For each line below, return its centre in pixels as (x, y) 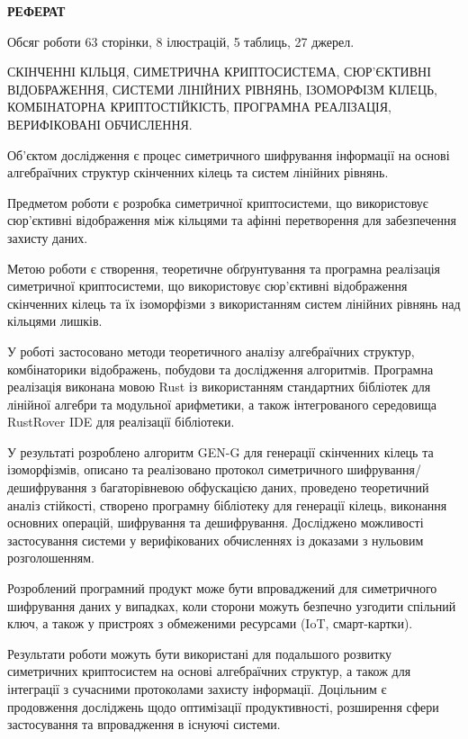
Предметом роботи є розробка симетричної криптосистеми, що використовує (218, 202)
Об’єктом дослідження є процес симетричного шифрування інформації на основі (229, 154)
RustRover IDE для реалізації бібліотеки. (121, 422)
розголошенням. (51, 558)
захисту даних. (48, 237)
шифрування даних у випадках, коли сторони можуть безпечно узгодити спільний (232, 605)
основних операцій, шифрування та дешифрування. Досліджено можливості (216, 523)
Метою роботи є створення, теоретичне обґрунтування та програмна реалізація (224, 268)
